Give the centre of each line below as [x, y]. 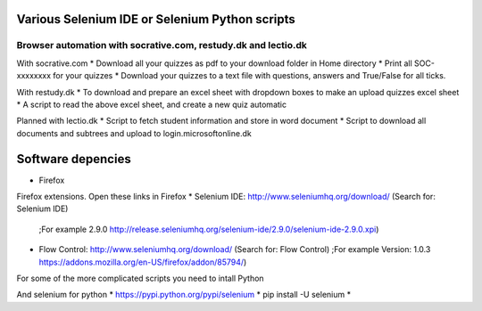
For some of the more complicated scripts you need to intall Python [140, 278]
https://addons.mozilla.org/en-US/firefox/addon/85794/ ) [143, 262]
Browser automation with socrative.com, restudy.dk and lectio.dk [162, 45]
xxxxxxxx [34, 76]
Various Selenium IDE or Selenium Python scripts [156, 19]
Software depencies [74, 159]
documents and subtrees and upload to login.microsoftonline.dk [134, 133]
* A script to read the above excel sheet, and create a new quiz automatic [152, 104]
